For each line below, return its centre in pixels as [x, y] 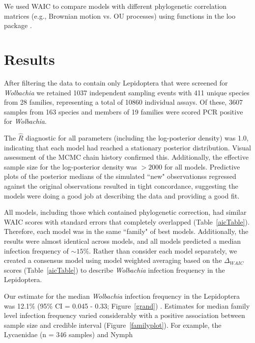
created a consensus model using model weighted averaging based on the [113, 260]
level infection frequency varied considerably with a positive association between [125, 315]
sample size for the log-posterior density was [71, 166]
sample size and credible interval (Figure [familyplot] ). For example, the [113, 325]
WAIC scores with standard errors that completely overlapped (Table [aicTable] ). [127, 221]
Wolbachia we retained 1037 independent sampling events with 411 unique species [127, 92]
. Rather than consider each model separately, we [163, 250]
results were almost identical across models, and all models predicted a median [123, 241]
